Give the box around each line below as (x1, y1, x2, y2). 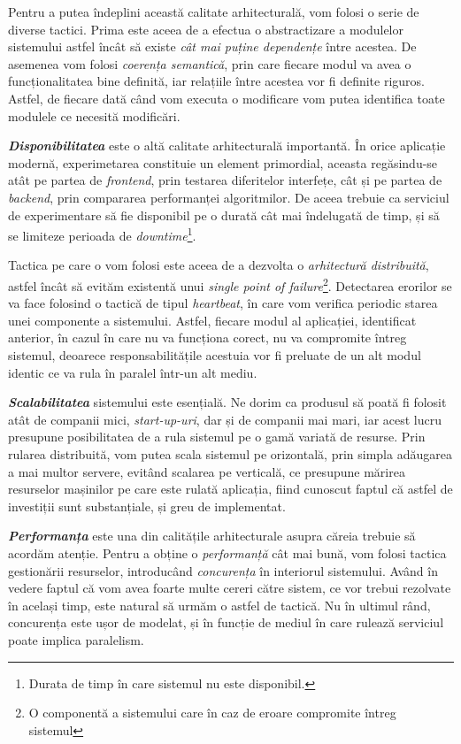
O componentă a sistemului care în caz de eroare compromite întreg (28, 703, 396, 722)
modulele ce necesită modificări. (8, 106, 181, 125)
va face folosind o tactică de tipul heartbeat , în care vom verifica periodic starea (8, 294, 438, 312)
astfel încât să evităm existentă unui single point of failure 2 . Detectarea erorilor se (8, 273, 452, 295)
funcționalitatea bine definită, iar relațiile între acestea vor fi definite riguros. (8, 72, 425, 90)
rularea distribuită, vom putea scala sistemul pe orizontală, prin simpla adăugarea (8, 444, 452, 463)
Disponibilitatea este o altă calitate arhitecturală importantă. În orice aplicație (8, 136, 446, 155)
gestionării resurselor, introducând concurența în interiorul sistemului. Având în (8, 561, 438, 579)
